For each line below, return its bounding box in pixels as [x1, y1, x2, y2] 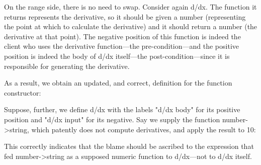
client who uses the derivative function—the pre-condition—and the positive [4, 41, 239, 51]
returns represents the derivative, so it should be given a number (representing [4, 11, 246, 22]
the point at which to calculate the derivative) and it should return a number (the [4, 21, 257, 32]
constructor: [4, 87, 41, 98]
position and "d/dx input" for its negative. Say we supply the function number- [4, 114, 248, 124]
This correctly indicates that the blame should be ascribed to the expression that [4, 141, 254, 151]
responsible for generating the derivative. [4, 60, 130, 71]
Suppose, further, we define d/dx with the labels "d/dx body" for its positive [4, 104, 240, 115]
